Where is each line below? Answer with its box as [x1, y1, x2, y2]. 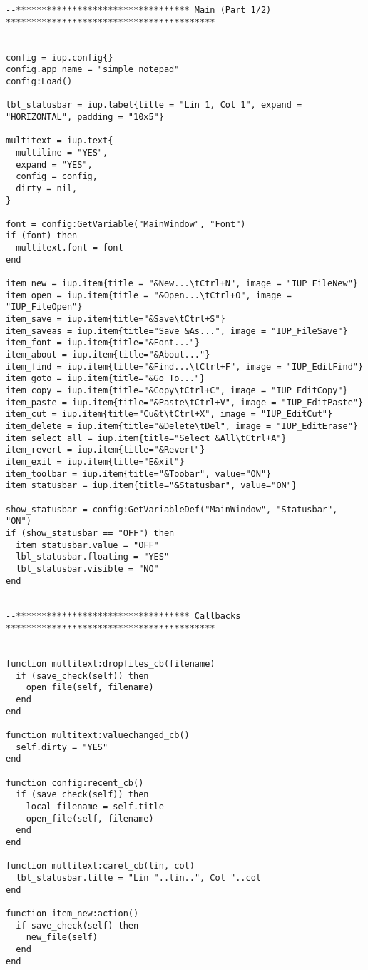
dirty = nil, [16, 183, 78, 193]
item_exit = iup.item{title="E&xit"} [6, 456, 185, 467]
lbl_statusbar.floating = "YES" [16, 552, 170, 562]
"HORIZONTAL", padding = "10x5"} [6, 111, 164, 122]
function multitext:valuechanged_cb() [6, 730, 190, 741]
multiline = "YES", [16, 147, 108, 158]
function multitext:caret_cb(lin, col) [6, 861, 195, 872]
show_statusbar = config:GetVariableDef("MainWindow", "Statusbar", [6, 504, 338, 515]
